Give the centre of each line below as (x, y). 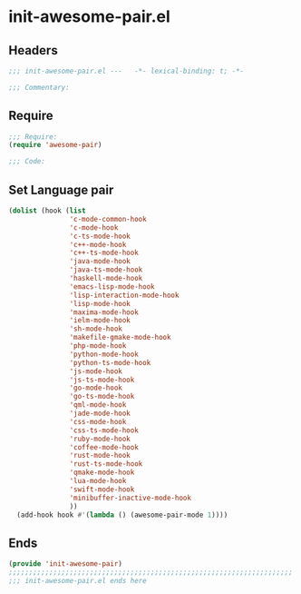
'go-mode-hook (96, 388)
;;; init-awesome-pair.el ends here (78, 580)
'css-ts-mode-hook (104, 430)
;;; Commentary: (39, 87)
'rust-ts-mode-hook (106, 464)
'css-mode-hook (98, 421)
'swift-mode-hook (102, 489)
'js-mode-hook (96, 371)
